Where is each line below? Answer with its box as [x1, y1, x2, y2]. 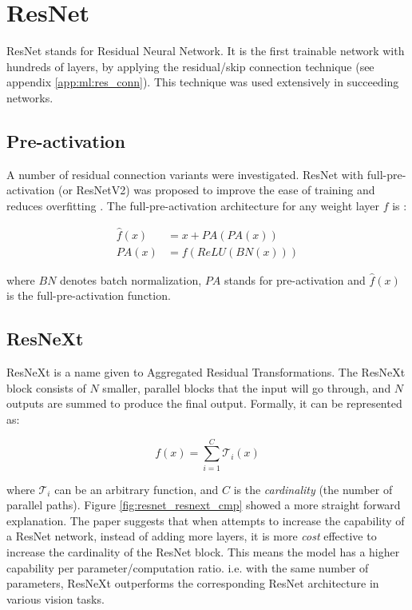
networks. [6, 89, 53, 106]
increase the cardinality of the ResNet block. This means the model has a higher [6, 544, 400, 560]
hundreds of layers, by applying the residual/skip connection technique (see [6, 58, 374, 74]
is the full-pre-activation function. [6, 287, 171, 304]
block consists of [6, 379, 86, 396]
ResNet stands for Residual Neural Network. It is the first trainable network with [6, 42, 405, 59]
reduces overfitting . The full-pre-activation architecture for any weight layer [6, 197, 380, 213]
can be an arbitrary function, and [54, 480, 219, 497]
